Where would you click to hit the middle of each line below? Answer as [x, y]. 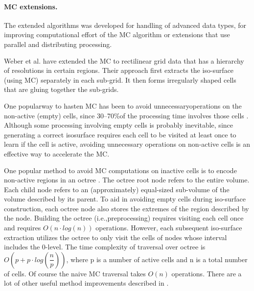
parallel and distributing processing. [58, 44]
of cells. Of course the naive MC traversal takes [75, 273]
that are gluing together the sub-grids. [61, 89]
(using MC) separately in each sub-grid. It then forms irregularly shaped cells [120, 79]
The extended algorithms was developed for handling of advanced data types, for [125, 25]
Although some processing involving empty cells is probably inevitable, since [118, 125]
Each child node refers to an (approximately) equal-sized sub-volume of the [117, 189]
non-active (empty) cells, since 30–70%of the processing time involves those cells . [126, 115]
